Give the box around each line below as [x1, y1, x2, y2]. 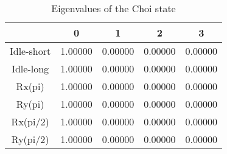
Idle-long [12, 61, 49, 75]
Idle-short [10, 44, 51, 58]
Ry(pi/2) [11, 132, 49, 146]
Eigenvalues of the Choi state [51, 1, 176, 15]
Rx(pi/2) [11, 114, 49, 128]
